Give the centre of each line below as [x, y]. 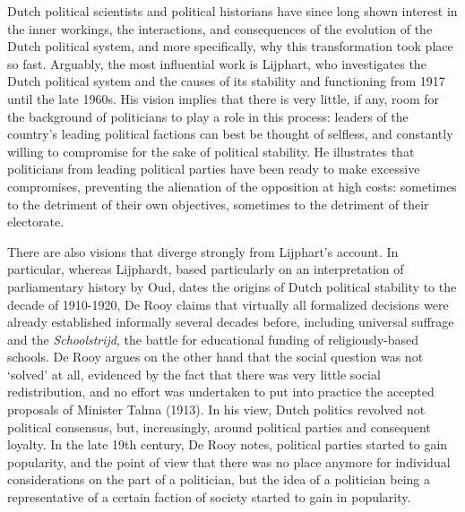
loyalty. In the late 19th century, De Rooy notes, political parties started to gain [228, 444]
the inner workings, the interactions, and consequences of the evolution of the [220, 28]
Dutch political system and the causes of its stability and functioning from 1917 [226, 81]
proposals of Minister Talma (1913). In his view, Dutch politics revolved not [216, 410]
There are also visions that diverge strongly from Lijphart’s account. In [203, 251]
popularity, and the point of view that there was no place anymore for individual [229, 461]
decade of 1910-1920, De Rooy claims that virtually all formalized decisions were [228, 304]
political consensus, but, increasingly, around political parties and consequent [219, 427]
